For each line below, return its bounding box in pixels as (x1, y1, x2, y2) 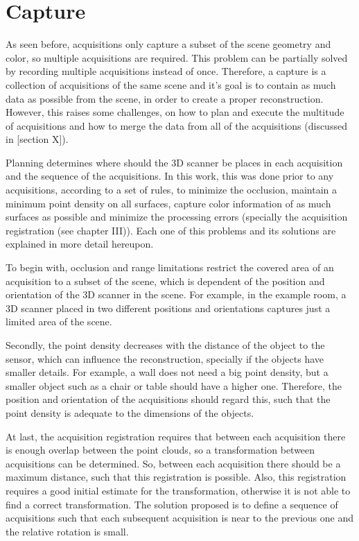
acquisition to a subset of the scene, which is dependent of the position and (6, 273, 325, 288)
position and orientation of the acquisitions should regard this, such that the (6, 392, 331, 406)
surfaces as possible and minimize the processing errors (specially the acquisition (6, 209, 348, 224)
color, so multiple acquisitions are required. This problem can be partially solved (6, 50, 348, 65)
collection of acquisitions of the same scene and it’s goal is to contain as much (6, 77, 336, 92)
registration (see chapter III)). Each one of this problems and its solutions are (6, 223, 336, 237)
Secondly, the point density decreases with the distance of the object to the (6, 338, 325, 352)
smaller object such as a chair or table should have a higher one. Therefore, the (6, 378, 342, 393)
